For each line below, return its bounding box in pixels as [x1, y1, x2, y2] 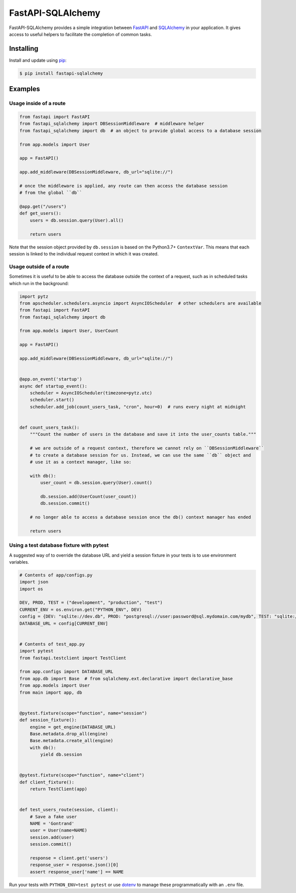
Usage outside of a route [9, 263, 70, 270]
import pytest [19, 648, 54, 654]
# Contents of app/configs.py [19, 572, 93, 578]
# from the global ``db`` [19, 190, 82, 196]
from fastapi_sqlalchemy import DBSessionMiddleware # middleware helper [19, 121, 205, 127]
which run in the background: [9, 280, 69, 286]
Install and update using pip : [9, 57, 67, 63]
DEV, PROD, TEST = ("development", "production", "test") [19, 600, 163, 606]
